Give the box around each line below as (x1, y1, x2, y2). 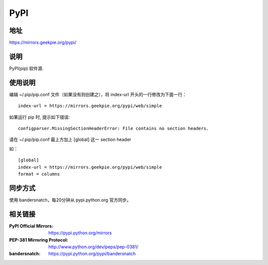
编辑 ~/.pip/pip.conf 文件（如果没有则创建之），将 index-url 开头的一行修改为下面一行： (9, 91, 187, 97)
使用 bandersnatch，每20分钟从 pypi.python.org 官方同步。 (9, 197, 132, 203)
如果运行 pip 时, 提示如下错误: (9, 114, 70, 120)
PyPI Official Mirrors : (9, 223, 54, 229)
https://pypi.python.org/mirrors (48, 230, 112, 236)
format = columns (18, 171, 60, 177)
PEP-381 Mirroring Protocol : (9, 237, 68, 243)
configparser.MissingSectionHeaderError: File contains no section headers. (18, 126, 209, 132)
